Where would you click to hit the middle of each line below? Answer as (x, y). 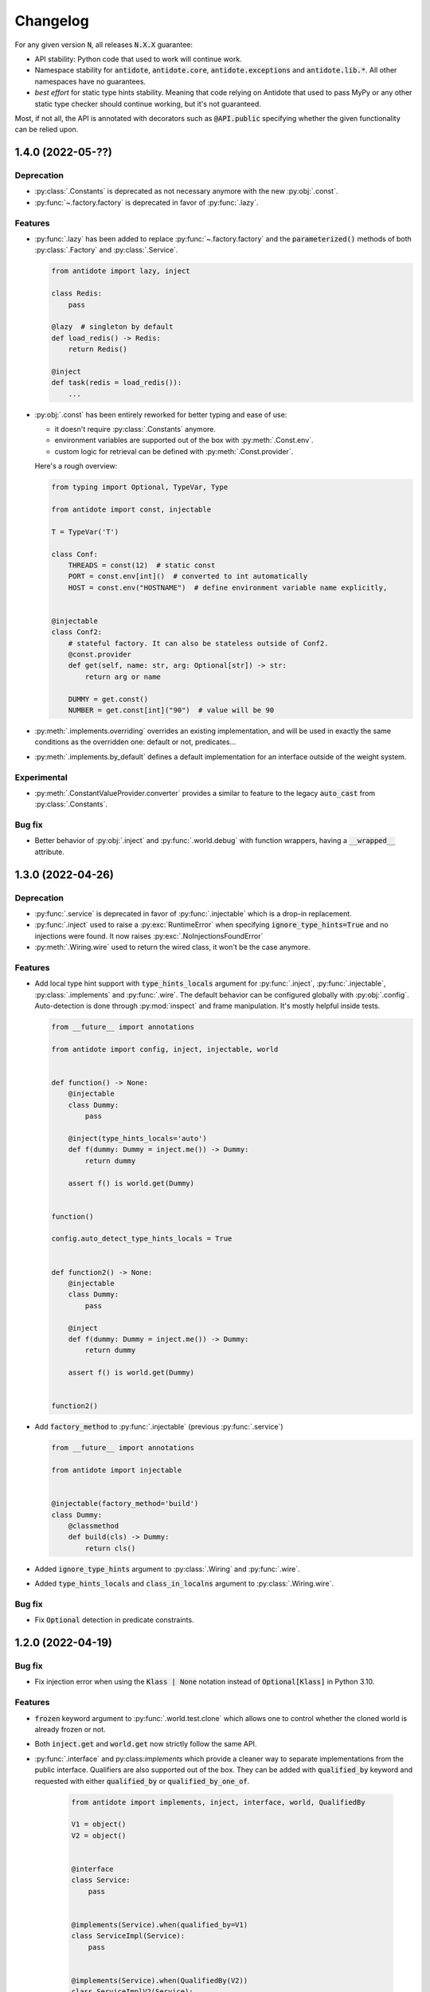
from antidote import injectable (117, 1470)
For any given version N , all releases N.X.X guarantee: (104, 45)
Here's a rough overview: (76, 466)
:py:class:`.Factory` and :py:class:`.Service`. (106, 250)
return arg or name (123, 676)
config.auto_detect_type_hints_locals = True (142, 1239)
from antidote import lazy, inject (121, 271)
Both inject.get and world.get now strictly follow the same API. (146, 1744)
